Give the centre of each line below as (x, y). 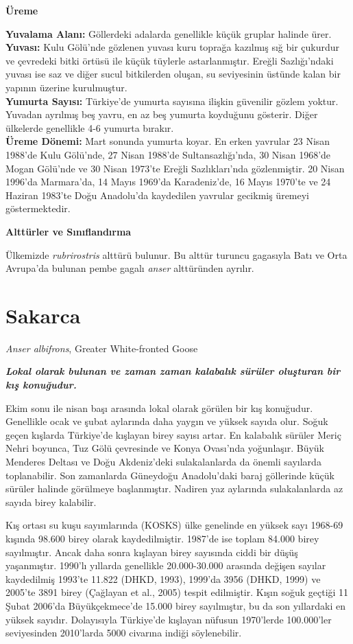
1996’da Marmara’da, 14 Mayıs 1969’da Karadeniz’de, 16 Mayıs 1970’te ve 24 (168, 182)
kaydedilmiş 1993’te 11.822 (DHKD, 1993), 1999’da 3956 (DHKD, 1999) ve (163, 578)
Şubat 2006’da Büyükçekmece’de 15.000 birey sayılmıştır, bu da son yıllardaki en (176, 605)
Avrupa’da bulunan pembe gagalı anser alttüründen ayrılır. (130, 268)
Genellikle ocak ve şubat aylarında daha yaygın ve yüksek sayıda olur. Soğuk (167, 421)
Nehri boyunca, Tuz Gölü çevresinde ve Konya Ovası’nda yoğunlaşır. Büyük (165, 448)
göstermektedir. (38, 208)
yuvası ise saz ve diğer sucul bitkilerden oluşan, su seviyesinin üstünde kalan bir (173, 74)
